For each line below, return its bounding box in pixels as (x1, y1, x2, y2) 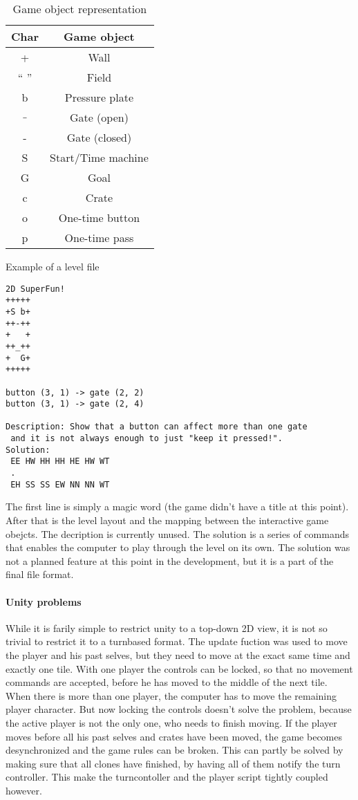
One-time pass (64, 230, 134, 245)
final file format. (6, 567, 74, 582)
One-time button (58, 210, 140, 225)
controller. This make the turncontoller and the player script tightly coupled (6, 770, 328, 784)
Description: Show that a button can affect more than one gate (6, 422, 308, 432)
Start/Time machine (50, 149, 149, 165)
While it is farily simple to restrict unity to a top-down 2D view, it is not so (6, 620, 328, 635)
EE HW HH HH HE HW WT (10, 456, 110, 467)
